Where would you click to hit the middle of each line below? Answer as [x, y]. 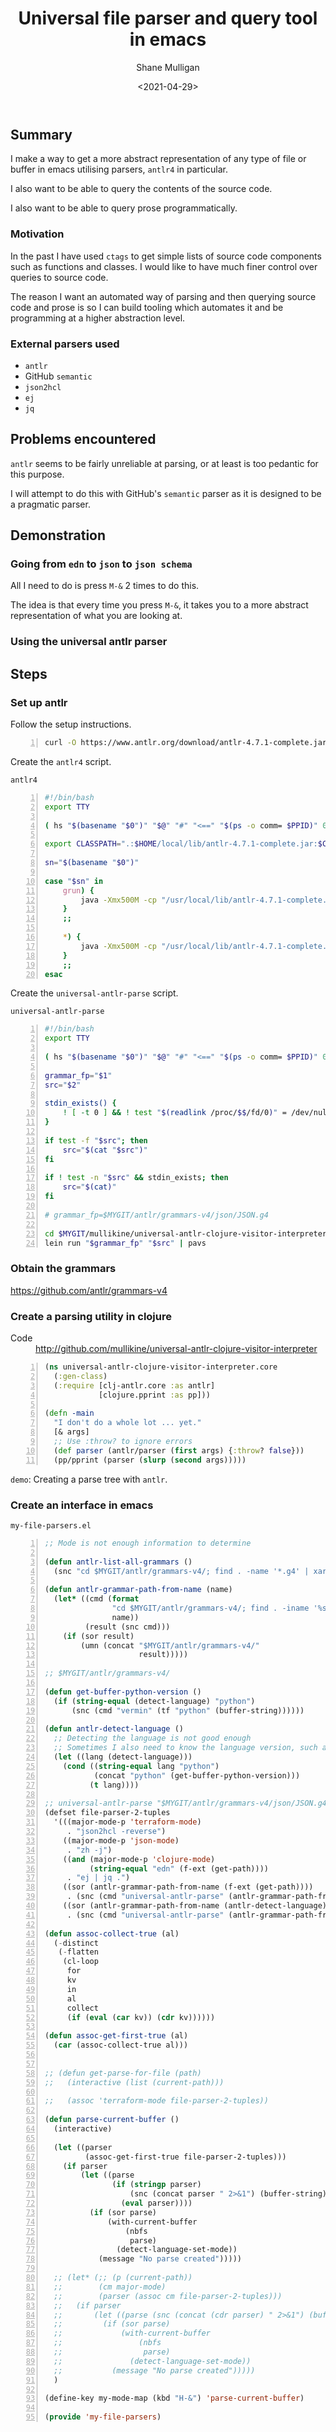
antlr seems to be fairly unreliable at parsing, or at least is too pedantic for [164, 463]
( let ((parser [83, 2147]
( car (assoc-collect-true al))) [121, 2045]
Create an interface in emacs [82, 1505]
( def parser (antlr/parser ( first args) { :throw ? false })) [179, 1450]
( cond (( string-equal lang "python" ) [141, 1766]
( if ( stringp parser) [156, 2185]
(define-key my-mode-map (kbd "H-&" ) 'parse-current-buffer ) [174, 2398]
